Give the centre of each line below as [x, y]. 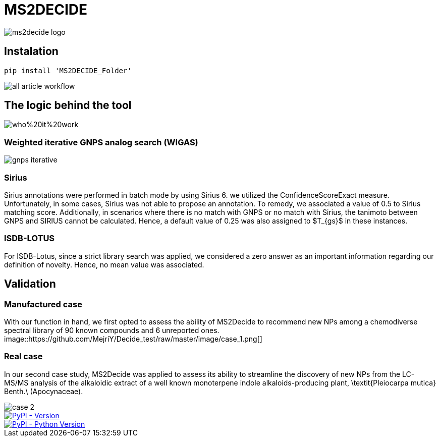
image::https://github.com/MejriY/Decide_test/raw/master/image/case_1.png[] [133, 339]
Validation [30, 284]
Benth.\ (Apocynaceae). [44, 391]
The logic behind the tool [68, 105]
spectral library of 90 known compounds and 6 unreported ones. [112, 330]
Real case [23, 356]
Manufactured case [43, 304]
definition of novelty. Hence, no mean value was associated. [104, 264]
